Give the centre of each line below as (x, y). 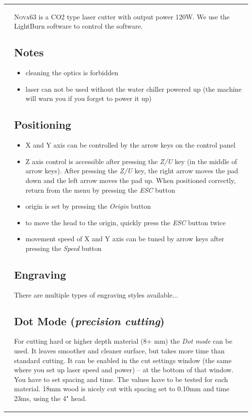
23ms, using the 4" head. (51, 398)
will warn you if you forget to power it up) (88, 98)
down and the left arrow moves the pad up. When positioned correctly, (131, 180)
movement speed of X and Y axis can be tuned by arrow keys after (125, 239)
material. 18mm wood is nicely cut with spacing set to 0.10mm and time (122, 389)
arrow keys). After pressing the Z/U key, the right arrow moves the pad (132, 171)
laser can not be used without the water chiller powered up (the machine (134, 89)
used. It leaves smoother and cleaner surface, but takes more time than (119, 351)
